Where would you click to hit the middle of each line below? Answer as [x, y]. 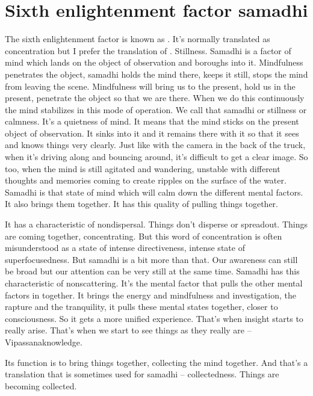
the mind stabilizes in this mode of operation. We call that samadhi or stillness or [156, 109]
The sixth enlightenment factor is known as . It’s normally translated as [138, 39]
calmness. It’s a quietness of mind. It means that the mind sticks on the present [152, 121]
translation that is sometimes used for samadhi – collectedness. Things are [142, 374]
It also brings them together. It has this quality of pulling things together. [141, 204]
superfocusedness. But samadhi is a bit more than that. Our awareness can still [151, 259]
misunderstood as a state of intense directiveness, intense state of [125, 248]
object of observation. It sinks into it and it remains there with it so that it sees [152, 133]
